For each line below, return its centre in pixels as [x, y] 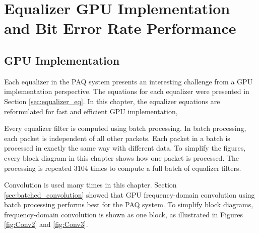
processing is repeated [38, 168]
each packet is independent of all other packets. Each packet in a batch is [117, 138]
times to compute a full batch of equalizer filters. [166, 168]
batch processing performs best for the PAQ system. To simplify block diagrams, [129, 204]
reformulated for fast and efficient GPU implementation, [91, 111]
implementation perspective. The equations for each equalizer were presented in [127, 91]
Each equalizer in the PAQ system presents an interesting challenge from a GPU [128, 81]
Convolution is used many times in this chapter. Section [90, 185]
